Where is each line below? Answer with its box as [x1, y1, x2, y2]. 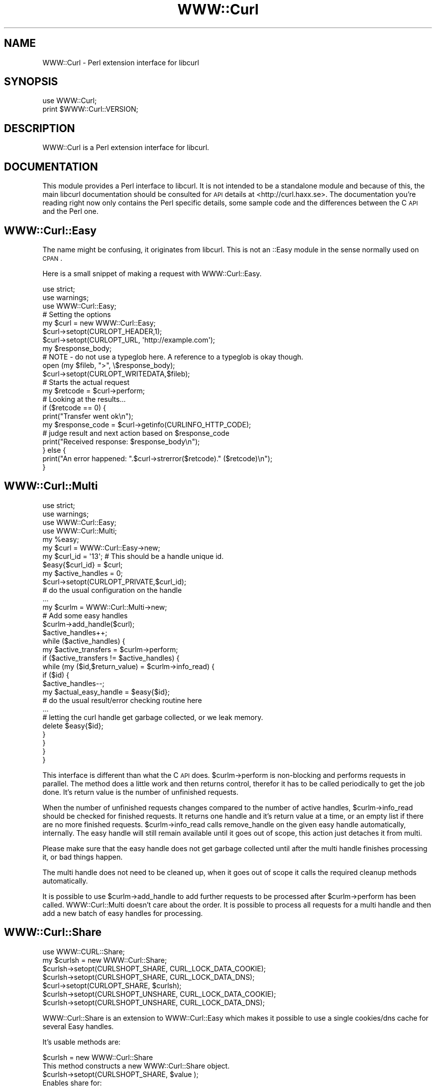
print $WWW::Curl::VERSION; [42, 105, 138, 114]
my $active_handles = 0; [42, 568, 123, 577]
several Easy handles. [42, 1022, 114, 1031]
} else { [42, 445, 66, 454]
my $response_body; [42, 344, 112, 353]
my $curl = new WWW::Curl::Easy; [42, 318, 156, 327]
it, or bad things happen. [42, 852, 123, 861]
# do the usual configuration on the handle [42, 585, 182, 594]
